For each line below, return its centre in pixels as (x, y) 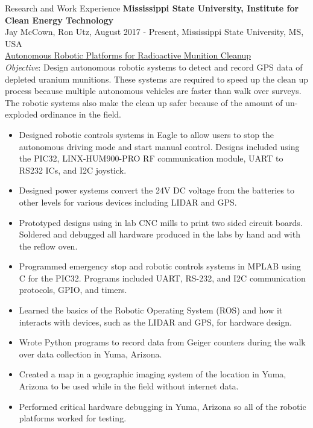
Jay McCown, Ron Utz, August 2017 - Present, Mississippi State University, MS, (154, 32)
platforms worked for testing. (73, 418)
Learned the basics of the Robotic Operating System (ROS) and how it (151, 310)
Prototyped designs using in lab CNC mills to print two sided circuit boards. (161, 222)
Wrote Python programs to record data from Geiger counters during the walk (162, 342)
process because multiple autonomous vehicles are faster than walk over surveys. (153, 91)
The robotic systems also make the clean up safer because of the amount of (144, 102)
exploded (21, 114)
